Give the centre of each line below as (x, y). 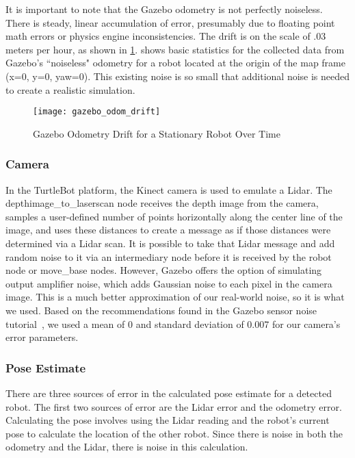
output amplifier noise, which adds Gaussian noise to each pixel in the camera (169, 283)
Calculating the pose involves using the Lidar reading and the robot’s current (168, 420)
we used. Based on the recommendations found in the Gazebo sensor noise (161, 310)
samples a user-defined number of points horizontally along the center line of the (174, 216)
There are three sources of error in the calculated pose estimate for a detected (169, 393)
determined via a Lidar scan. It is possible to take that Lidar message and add (170, 243)
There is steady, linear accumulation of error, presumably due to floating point (170, 22)
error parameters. (42, 337)
